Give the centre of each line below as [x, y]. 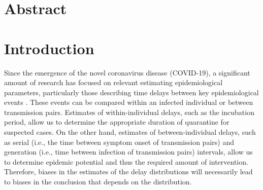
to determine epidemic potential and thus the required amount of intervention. [126, 161]
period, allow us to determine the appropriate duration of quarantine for [117, 122]
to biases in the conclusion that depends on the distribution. [98, 182]
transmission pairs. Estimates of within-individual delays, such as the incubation [129, 112]
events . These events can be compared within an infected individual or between [129, 102]
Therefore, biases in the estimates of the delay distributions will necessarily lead [128, 172]
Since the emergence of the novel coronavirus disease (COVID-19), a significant [127, 72]
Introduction [49, 48]
